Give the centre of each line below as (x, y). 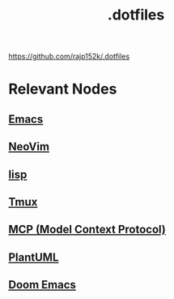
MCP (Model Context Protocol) (87, 230)
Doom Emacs (42, 285)
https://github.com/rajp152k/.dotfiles (69, 56)
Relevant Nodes (63, 89)
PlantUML (34, 257)
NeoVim (29, 147)
